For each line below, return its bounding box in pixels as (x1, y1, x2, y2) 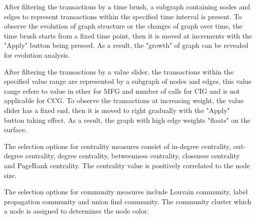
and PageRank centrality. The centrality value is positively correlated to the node (4, 160, 250, 170)
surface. (4, 124, 27, 135)
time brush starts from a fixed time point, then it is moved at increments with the (4, 30, 252, 40)
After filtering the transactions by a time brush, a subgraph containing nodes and (4, 1, 250, 11)
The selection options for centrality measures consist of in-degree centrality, (4, 141, 231, 151)
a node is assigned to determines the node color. (4, 206, 149, 216)
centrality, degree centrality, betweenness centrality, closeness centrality (25, 150, 240, 161)
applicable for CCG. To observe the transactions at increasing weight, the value (4, 95, 244, 106)
